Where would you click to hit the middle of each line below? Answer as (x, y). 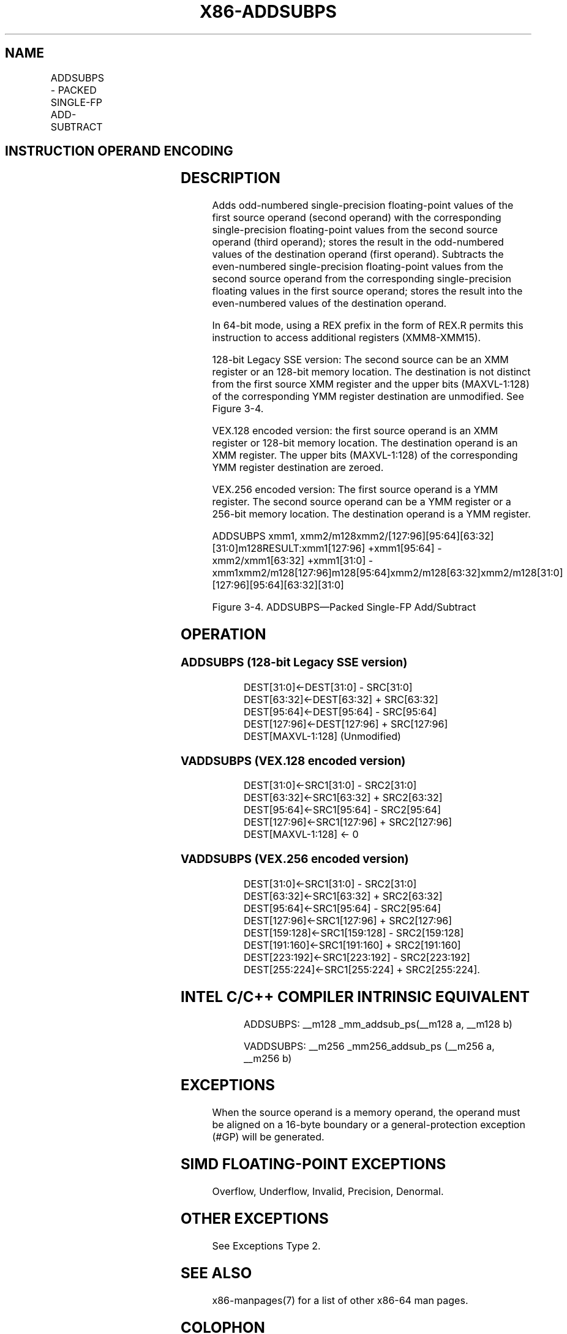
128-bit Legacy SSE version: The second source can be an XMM (360, 360)
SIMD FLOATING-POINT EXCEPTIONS (313, 1164)
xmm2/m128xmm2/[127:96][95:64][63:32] (397, 536)
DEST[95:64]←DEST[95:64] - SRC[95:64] (340, 711)
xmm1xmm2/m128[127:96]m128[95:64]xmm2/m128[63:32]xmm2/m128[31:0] (388, 573)
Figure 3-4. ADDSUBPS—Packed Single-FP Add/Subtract (344, 607)
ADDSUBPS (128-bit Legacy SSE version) (294, 663)
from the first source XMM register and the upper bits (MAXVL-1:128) (371, 384)
